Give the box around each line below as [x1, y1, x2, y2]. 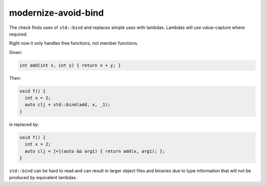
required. [9, 31, 28, 37]
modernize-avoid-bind [9, 7, 104, 18]
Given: [9, 49, 22, 55]
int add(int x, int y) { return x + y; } [19, 62, 121, 68]
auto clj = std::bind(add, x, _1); [25, 102, 111, 107]
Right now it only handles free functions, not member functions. [9, 40, 139, 46]
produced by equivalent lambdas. [9, 175, 77, 181]
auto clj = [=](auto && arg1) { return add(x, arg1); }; [25, 148, 165, 154]
